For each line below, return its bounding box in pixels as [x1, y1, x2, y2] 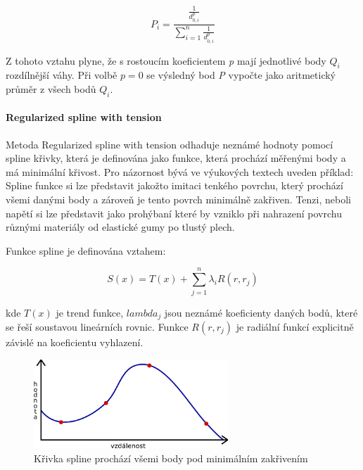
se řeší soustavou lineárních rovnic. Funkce [6, 319, 189, 334]
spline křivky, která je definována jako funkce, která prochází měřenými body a [6, 151, 346, 165]
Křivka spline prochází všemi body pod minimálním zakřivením [34, 450, 308, 465]
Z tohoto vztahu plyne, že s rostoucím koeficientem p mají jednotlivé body [6, 53, 326, 68]
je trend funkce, [56, 305, 124, 319]
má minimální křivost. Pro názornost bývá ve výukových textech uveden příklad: [6, 164, 354, 179]
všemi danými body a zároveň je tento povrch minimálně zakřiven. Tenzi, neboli [6, 192, 351, 207]
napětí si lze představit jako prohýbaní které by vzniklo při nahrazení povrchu [6, 205, 343, 220]
